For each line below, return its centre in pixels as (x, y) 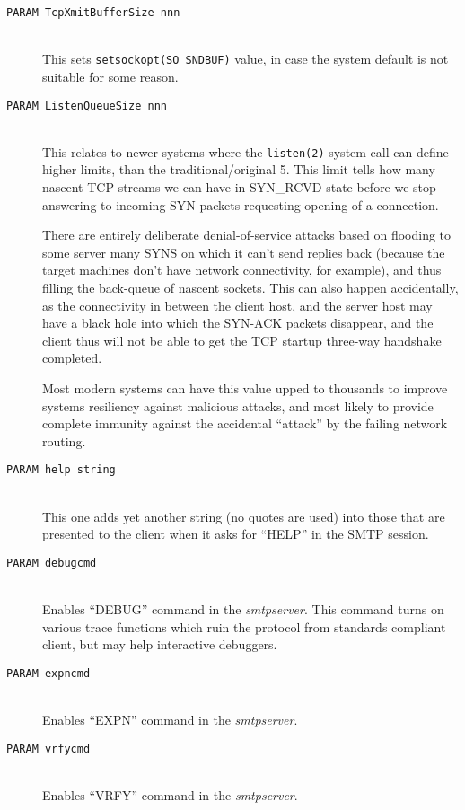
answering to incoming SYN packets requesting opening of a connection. (241, 204)
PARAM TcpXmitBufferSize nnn (93, 13)
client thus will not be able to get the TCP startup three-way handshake (242, 340)
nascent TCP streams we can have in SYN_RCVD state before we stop (239, 187)
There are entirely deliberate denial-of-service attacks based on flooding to (247, 235)
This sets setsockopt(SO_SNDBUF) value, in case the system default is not (246, 59)
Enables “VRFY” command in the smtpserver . (170, 794)
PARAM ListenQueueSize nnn (87, 106)
